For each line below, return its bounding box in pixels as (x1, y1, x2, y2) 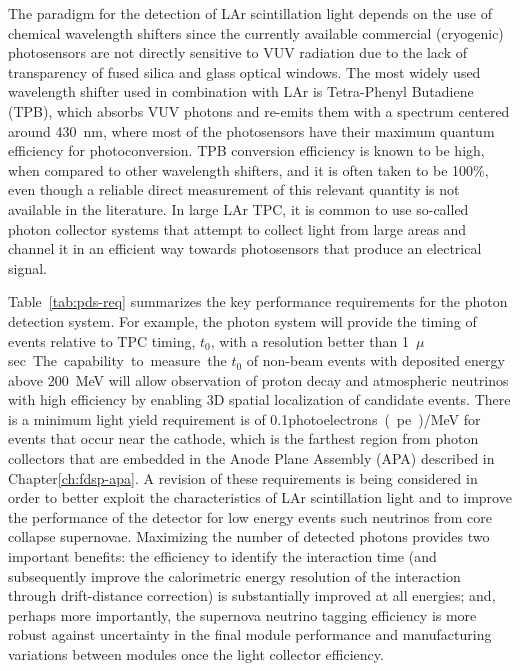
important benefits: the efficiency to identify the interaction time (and (8, 546, 437, 567)
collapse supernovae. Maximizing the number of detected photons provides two (8, 526, 490, 547)
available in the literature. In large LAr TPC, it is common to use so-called (8, 198, 469, 219)
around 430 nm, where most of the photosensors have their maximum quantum (8, 120, 495, 141)
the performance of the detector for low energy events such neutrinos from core (8, 506, 492, 527)
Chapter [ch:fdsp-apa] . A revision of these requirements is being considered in (8, 467, 478, 488)
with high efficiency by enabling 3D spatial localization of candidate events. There (8, 389, 511, 410)
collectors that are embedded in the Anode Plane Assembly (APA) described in (8, 448, 495, 469)
